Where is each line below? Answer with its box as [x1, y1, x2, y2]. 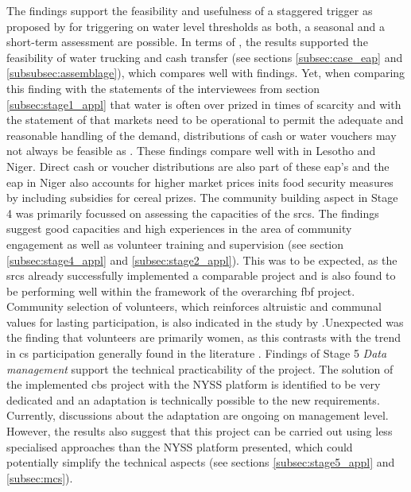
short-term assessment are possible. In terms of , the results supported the [6, 33, 368, 50]
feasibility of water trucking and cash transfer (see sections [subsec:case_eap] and [6, 48, 403, 65]
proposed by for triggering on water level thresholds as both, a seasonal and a [6, 17, 385, 34]
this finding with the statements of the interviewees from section [6, 79, 320, 96]
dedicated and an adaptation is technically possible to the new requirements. [6, 391, 380, 408]
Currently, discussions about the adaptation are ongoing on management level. [6, 407, 389, 424]
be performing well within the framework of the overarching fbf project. [6, 282, 355, 299]
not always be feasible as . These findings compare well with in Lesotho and [6, 142, 376, 159]
